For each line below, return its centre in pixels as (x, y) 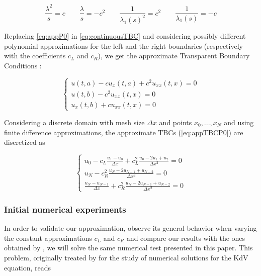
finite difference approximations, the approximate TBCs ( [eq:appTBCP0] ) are (124, 132)
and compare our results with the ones (186, 238)
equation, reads (28, 267)
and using (239, 122)
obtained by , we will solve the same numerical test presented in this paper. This (128, 248)
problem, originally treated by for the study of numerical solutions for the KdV (126, 257)
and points (176, 122)
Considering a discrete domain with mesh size (74, 122)
